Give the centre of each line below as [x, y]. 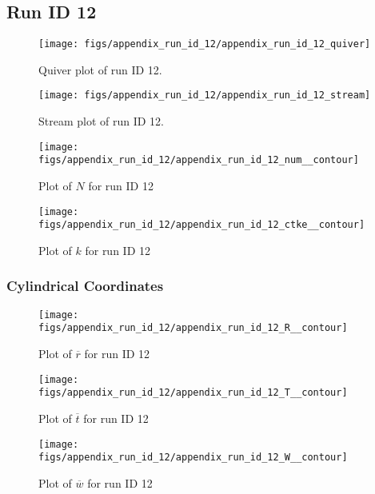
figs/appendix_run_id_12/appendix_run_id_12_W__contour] [193, 458]
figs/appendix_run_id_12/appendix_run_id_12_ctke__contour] [202, 225]
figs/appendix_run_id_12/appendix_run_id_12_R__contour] [193, 328]
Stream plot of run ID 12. [102, 121]
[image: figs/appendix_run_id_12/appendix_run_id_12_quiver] [205, 44]
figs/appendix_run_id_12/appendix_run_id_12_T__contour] [193, 393]
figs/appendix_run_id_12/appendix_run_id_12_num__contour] [199, 160]
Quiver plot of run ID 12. [100, 69]
